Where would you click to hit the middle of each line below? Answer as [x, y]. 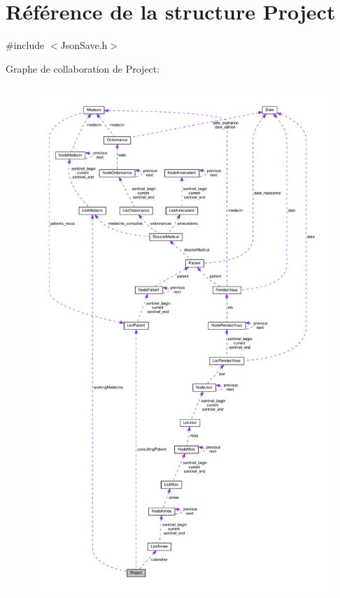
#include [25, 45]
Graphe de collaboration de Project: [83, 68]
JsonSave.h [84, 45]
